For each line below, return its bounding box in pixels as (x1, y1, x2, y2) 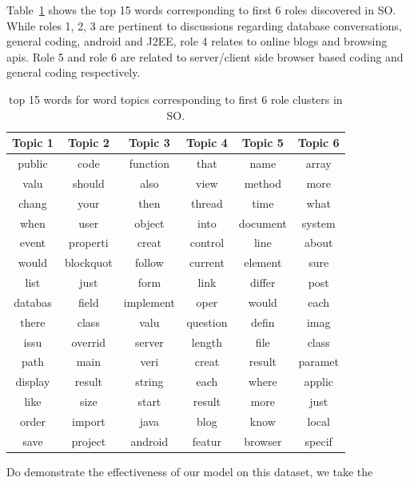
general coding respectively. (6, 64, 141, 81)
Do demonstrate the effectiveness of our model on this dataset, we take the (6, 463, 373, 479)
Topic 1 (12, 134, 54, 151)
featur (192, 432, 222, 449)
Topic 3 (128, 134, 170, 151)
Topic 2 (67, 134, 109, 151)
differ (250, 274, 276, 291)
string (135, 373, 164, 390)
